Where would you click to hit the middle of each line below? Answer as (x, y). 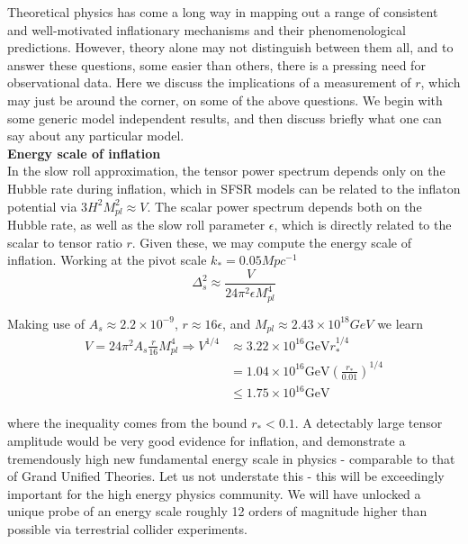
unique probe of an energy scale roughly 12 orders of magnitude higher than (217, 511)
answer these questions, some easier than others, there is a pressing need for (216, 64)
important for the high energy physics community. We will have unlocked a (214, 493)
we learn (400, 323)
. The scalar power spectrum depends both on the (284, 206)
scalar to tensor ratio (65, 242)
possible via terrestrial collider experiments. (127, 529)
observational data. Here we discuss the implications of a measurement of (209, 82)
